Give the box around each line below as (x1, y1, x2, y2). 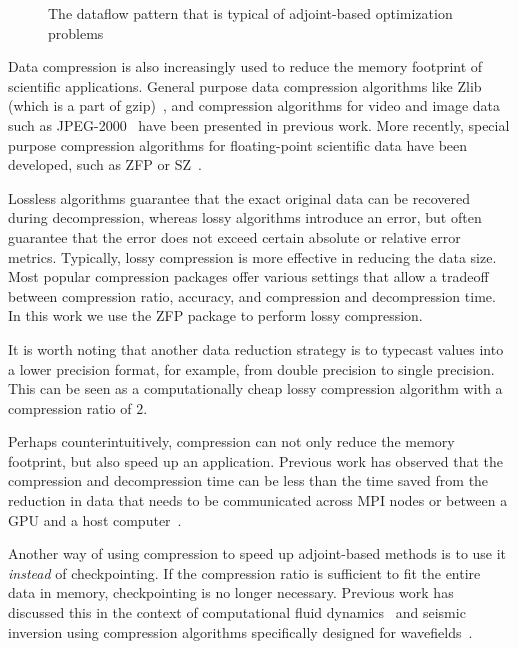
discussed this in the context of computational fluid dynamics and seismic (8, 602, 466, 623)
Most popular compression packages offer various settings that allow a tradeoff (8, 266, 489, 287)
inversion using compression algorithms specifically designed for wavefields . (8, 621, 473, 642)
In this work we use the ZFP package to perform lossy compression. (8, 305, 423, 326)
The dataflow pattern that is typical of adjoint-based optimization (48, 3, 453, 23)
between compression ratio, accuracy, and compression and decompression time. (8, 285, 496, 306)
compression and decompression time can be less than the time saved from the (8, 470, 489, 491)
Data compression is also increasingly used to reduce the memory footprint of (8, 56, 483, 77)
